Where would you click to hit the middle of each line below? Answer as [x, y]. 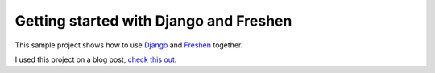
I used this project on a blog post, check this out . [96, 59]
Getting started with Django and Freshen [153, 21]
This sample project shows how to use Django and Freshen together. [129, 45]
